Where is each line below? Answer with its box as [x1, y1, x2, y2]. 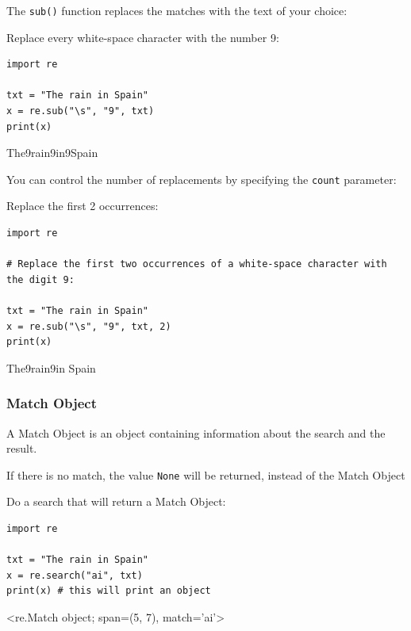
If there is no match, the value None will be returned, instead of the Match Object [6, 466, 405, 483]
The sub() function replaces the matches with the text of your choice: [6, 2, 348, 18]
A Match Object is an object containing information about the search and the [6, 424, 386, 441]
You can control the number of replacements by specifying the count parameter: [6, 170, 397, 187]
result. [6, 440, 37, 457]
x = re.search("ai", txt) [6, 569, 143, 581]
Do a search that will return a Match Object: [6, 493, 226, 510]
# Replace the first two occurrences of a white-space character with [6, 258, 387, 270]
